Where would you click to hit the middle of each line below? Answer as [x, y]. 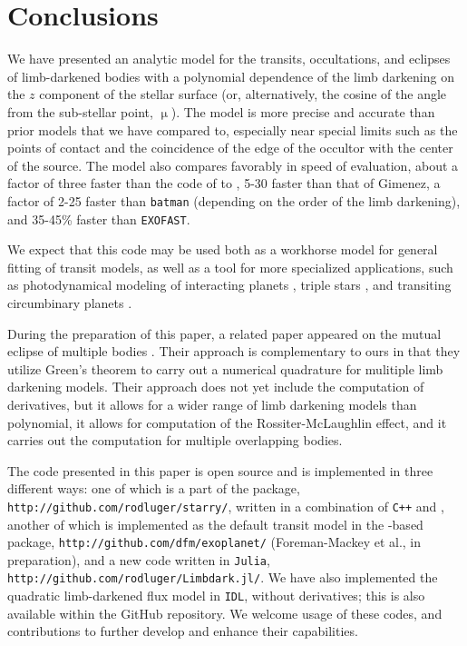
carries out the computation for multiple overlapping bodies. [175, 440]
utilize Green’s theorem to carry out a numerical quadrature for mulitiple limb [225, 368]
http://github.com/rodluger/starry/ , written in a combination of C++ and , [226, 506]
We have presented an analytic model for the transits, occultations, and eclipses [229, 59]
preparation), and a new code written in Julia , [139, 559]
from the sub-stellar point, [80, 111]
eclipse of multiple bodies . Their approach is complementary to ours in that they [234, 351]
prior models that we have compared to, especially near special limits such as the [233, 129]
